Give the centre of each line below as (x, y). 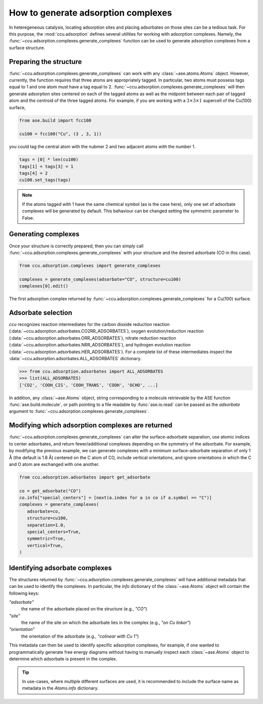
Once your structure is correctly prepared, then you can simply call (76, 246)
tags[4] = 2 (34, 173)
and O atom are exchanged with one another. (54, 464)
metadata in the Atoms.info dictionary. (60, 688)
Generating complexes (44, 234)
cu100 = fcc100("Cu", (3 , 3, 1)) (60, 134)
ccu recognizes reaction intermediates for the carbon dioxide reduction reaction (89, 324)
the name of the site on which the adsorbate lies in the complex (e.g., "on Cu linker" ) (106, 623)
